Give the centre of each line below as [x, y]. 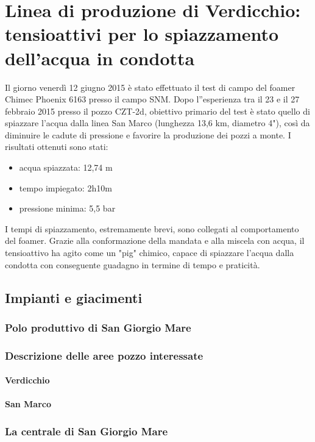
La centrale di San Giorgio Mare [87, 431]
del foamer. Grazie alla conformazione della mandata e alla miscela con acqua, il [155, 241]
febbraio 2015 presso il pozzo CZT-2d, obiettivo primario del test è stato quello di [157, 111]
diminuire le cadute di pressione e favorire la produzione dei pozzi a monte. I [148, 134]
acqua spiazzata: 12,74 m [66, 167]
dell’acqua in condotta [100, 58]
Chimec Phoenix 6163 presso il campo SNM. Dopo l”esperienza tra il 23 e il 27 [152, 99]
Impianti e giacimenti [74, 297]
